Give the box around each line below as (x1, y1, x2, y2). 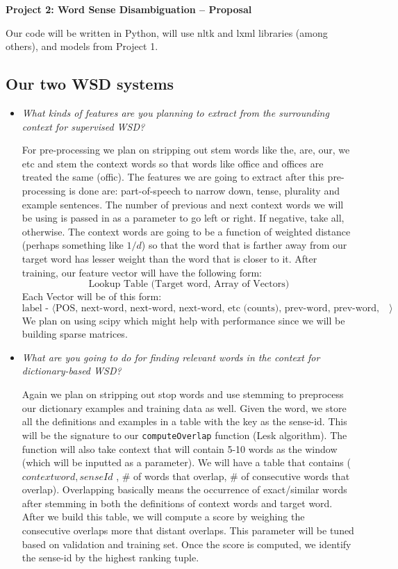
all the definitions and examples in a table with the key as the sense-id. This (22, 414, 347, 429)
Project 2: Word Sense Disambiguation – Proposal (6, 2, 252, 16)
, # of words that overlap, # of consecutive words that (116, 468, 350, 483)
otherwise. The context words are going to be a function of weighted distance (22, 224, 351, 238)
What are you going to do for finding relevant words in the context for (22, 349, 320, 364)
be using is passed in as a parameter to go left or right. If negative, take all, (22, 211, 345, 225)
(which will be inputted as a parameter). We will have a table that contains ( (22, 455, 351, 470)
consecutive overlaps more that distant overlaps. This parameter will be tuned (22, 523, 354, 538)
